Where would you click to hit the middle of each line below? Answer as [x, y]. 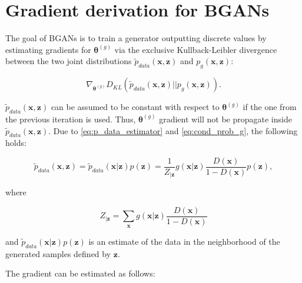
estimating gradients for [48, 49]
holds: [16, 143]
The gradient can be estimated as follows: [80, 273]
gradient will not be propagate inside [225, 119]
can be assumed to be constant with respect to [135, 107]
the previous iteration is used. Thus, [71, 119]
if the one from [270, 107]
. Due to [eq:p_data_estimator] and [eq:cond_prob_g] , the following [173, 130]
